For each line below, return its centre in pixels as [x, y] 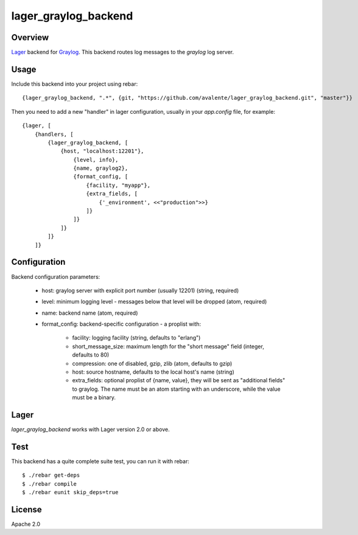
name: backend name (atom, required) [90, 313]
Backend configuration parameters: [56, 276]
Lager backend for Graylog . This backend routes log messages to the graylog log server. [123, 52]
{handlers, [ [54, 134]
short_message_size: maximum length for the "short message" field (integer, [168, 346]
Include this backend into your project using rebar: [75, 84]
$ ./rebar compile [50, 484]
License [26, 509]
